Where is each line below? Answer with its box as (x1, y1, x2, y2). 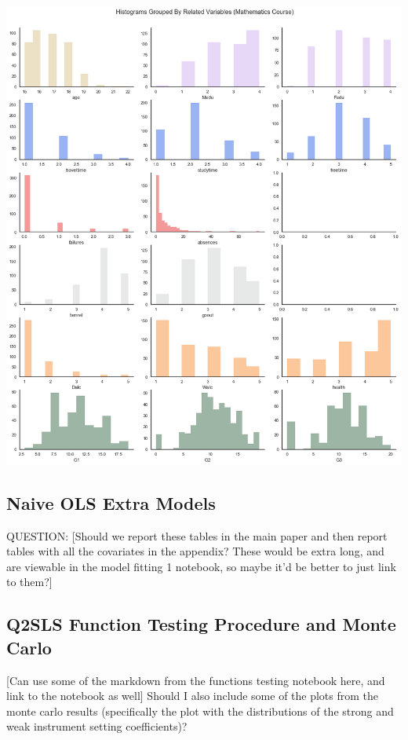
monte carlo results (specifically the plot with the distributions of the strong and (6, 702, 394, 719)
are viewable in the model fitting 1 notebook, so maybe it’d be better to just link (6, 558, 396, 574)
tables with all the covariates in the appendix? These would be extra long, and (6, 543, 384, 559)
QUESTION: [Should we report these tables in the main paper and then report (6, 527, 388, 544)
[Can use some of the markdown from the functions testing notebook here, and (6, 672, 385, 688)
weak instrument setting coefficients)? (6, 718, 188, 735)
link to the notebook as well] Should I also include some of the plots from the (6, 687, 379, 704)
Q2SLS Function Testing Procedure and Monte (6, 612, 396, 636)
